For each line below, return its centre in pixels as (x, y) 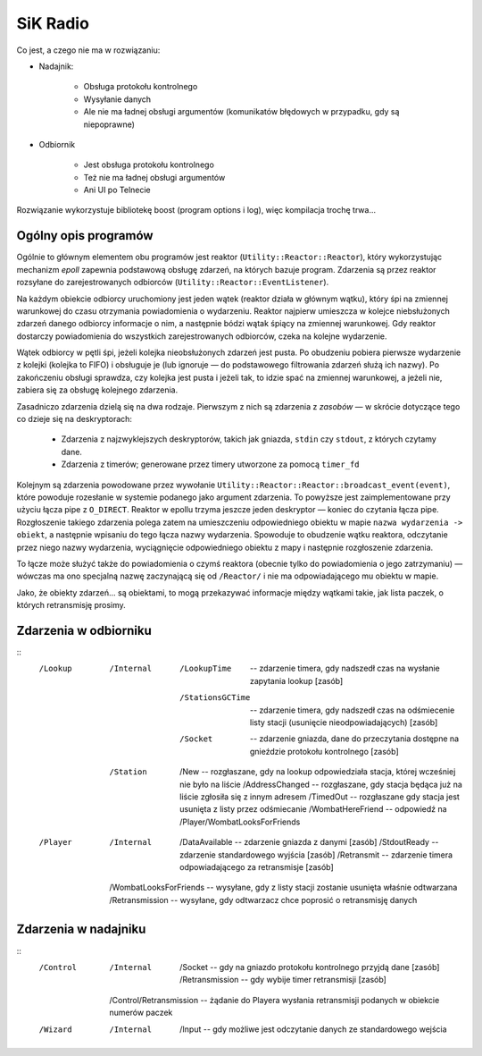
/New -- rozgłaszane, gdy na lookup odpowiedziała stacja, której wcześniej (318, 772)
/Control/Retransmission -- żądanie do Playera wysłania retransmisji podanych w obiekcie (274, 1000)
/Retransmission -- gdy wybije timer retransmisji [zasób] (283, 980)
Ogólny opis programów (85, 236)
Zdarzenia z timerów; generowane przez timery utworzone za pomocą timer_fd (211, 464)
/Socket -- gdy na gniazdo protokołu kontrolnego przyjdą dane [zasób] (310, 967)
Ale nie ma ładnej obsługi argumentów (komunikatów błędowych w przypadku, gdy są (241, 112)
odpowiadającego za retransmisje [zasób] (257, 866)
